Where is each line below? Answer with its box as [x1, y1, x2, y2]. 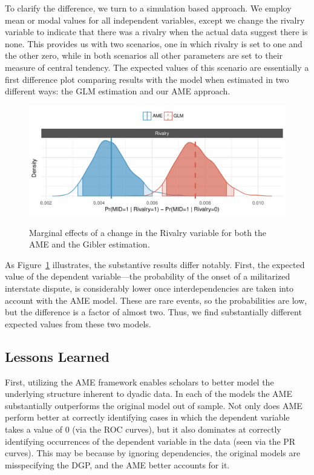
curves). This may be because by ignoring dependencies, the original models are [5, 447, 301, 459]
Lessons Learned [5, 347, 110, 365]
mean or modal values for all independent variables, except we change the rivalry [5, 13, 305, 26]
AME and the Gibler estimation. [29, 238, 150, 251]
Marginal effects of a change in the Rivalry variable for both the [29, 226, 267, 238]
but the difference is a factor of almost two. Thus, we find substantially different [5, 306, 302, 318]
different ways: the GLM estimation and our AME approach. [5, 85, 231, 97]
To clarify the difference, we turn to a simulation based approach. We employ [5, 2, 292, 14]
